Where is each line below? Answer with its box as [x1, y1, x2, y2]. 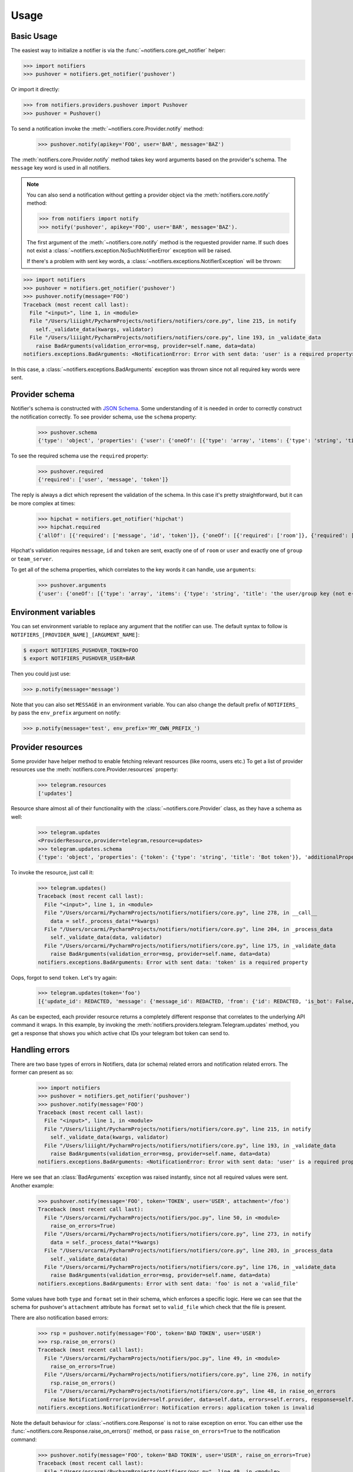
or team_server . [11, 555, 54, 562]
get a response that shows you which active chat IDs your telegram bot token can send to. [11, 1029, 230, 1036]
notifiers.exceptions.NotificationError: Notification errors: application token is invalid [38, 1404, 314, 1411]
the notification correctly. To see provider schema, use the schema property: [11, 413, 197, 420]
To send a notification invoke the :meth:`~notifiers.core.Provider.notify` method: [11, 125, 204, 132]
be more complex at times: [11, 499, 76, 506]
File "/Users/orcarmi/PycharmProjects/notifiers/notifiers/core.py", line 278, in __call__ [44, 910, 318, 916]
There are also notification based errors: [11, 1314, 109, 1321]
